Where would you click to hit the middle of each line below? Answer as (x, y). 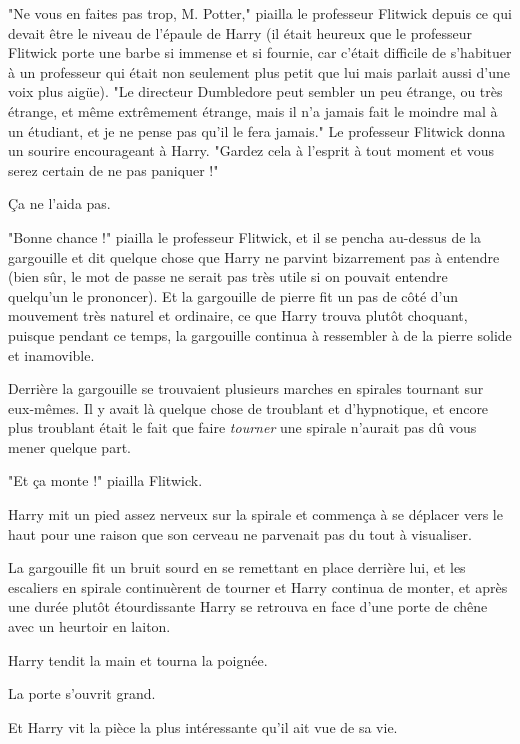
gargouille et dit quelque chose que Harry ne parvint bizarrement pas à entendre (254, 256)
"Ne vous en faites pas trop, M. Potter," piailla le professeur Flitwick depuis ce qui (260, 13)
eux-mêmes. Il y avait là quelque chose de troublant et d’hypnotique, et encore (248, 407)
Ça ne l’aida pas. (59, 203)
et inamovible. (51, 354)
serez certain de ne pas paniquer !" (113, 169)
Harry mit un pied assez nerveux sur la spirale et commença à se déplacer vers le (255, 514)
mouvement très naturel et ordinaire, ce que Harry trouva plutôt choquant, (238, 315)
